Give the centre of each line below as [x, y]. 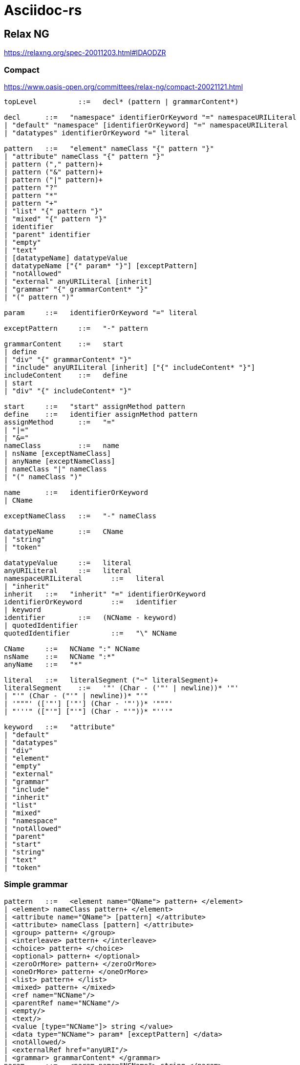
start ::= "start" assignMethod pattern [95, 406]
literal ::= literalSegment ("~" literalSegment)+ [111, 680]
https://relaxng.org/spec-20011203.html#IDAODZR [85, 53]
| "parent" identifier [47, 234]
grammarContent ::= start [64, 344]
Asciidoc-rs [43, 10]
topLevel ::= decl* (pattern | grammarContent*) [121, 101]
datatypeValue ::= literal [68, 563]
